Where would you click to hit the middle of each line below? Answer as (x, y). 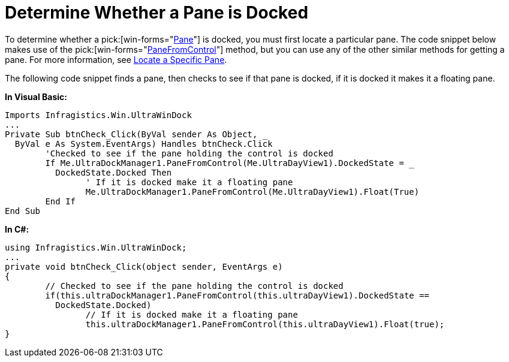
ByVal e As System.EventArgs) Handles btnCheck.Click (144, 144)
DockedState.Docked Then (114, 172)
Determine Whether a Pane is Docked (157, 13)
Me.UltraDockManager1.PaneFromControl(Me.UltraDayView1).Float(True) (252, 191)
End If (61, 201)
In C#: (17, 229)
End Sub (23, 211)
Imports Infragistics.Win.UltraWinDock (98, 115)
